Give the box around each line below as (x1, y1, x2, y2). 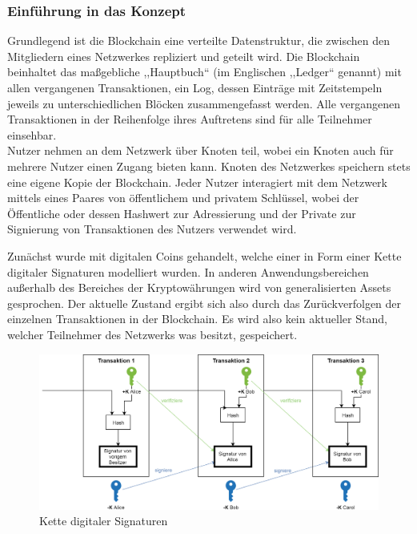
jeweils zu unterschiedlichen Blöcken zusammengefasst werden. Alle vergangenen (7, 95, 401, 111)
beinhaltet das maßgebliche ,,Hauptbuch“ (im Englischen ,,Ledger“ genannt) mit (7, 63, 402, 80)
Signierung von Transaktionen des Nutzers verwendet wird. (7, 220, 297, 237)
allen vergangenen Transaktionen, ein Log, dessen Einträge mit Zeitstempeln (7, 79, 383, 95)
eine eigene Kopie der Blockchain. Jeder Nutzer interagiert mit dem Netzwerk (7, 173, 388, 190)
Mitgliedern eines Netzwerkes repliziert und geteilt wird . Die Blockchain (7, 47, 360, 64)
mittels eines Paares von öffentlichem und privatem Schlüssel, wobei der (7, 189, 359, 206)
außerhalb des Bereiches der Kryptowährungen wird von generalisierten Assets (7, 279, 391, 296)
